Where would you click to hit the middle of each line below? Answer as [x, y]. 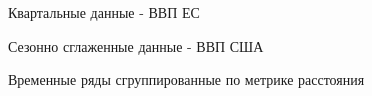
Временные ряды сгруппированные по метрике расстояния [186, 79]
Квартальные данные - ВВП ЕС [104, 12]
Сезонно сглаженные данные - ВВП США [136, 45]
